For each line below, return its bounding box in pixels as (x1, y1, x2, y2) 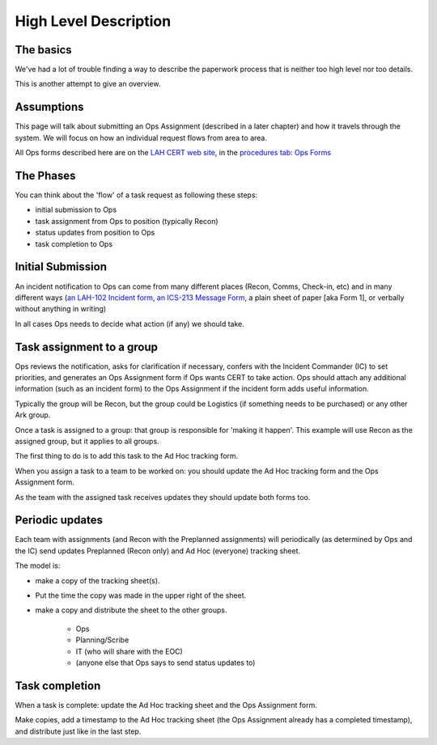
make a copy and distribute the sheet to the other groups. (35, 605, 227, 615)
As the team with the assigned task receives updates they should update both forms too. (15, 492, 311, 502)
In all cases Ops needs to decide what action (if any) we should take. (15, 319, 244, 328)
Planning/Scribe (75, 635, 129, 645)
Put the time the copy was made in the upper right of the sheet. (35, 590, 247, 600)
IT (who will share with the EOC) (75, 646, 184, 656)
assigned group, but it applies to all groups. (15, 436, 159, 446)
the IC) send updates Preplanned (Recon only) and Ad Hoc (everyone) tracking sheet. (15, 546, 301, 556)
